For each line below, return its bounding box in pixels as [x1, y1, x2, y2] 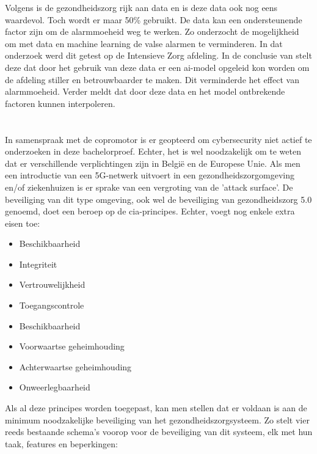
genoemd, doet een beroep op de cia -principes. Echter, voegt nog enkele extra [5, 205, 295, 218]
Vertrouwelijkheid [19, 278, 86, 291]
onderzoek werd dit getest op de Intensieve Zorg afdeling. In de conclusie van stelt [5, 49, 312, 62]
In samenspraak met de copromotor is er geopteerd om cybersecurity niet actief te [5, 133, 312, 145]
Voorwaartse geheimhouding [19, 340, 125, 353]
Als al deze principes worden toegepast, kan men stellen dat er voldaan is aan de [5, 401, 307, 414]
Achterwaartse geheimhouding [19, 360, 132, 373]
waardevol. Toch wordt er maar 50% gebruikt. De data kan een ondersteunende [5, 13, 302, 26]
